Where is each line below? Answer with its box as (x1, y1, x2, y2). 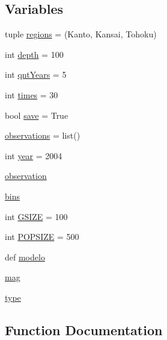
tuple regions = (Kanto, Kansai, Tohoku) (5, 28, 157, 40)
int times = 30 (5, 88, 58, 101)
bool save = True (5, 109, 68, 121)
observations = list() (5, 129, 80, 142)
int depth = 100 (5, 48, 64, 60)
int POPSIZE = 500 (5, 230, 79, 243)
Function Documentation (5, 320, 163, 339)
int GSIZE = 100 (5, 210, 68, 222)
